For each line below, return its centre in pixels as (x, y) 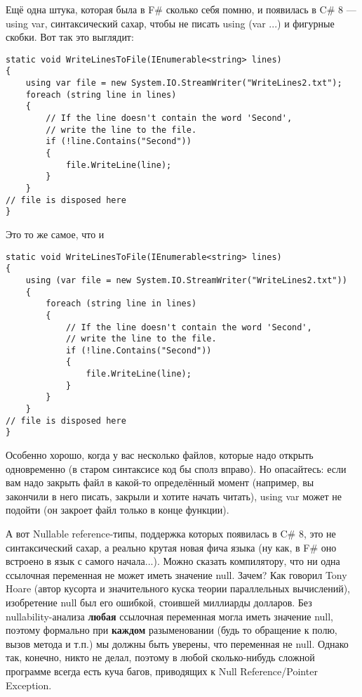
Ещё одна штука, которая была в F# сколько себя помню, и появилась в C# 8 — (181, 9)
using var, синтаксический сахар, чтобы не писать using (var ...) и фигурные (170, 23)
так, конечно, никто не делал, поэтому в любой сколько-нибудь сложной (160, 657)
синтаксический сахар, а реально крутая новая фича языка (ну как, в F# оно (171, 547)
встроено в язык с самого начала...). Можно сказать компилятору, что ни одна (173, 561)
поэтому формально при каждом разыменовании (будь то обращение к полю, (172, 630)
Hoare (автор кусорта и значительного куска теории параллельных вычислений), (178, 588)
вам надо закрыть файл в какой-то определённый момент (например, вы (160, 482)
